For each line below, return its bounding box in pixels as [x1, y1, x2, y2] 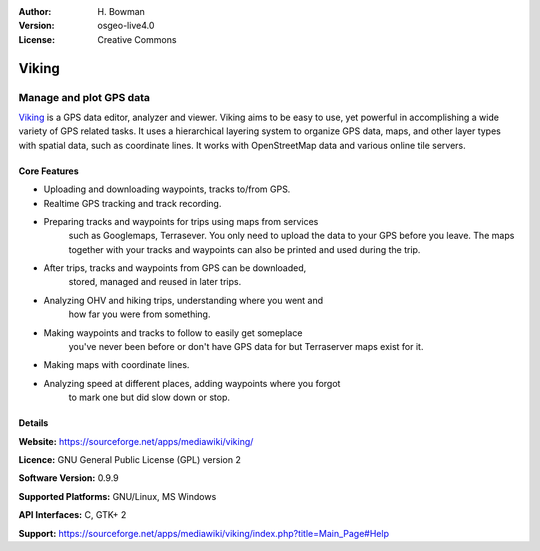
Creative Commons [97, 33, 177, 45]
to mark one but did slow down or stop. [68, 391, 230, 404]
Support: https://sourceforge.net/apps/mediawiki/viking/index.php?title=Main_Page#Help [18, 527, 390, 539]
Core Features [18, 165, 79, 177]
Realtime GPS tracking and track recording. [43, 197, 222, 209]
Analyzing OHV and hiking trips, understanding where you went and [43, 294, 324, 306]
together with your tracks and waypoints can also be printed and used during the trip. [68, 243, 421, 255]
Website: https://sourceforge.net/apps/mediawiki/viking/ [18, 435, 254, 447]
